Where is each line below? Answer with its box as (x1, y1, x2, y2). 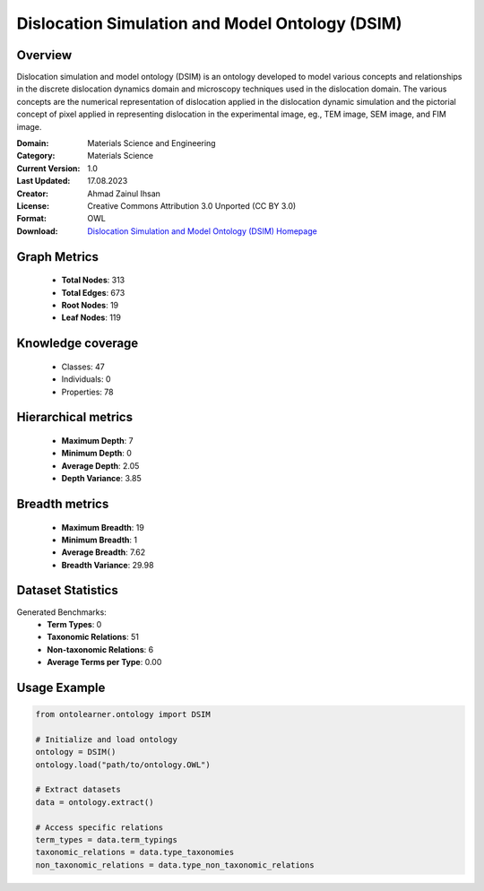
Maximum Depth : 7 (61, 435, 134, 445)
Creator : (16, 188, 49, 199)
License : (16, 200, 49, 211)
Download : (16, 225, 58, 237)
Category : (16, 151, 56, 161)
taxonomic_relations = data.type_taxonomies (35, 847, 235, 858)
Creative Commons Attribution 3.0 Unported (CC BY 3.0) (87, 200, 297, 211)
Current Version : (16, 162, 81, 174)
